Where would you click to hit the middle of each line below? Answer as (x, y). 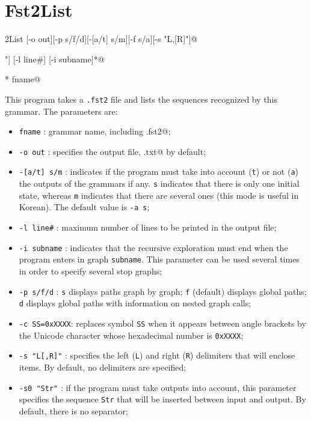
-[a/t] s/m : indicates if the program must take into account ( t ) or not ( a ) (159, 171)
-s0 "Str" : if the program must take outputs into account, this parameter (158, 387)
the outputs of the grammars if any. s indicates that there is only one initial (159, 183)
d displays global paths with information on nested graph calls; (135, 303)
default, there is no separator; (73, 410)
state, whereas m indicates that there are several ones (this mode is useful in (159, 195)
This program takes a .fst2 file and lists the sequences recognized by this (141, 99)
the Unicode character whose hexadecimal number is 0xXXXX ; (131, 335)
